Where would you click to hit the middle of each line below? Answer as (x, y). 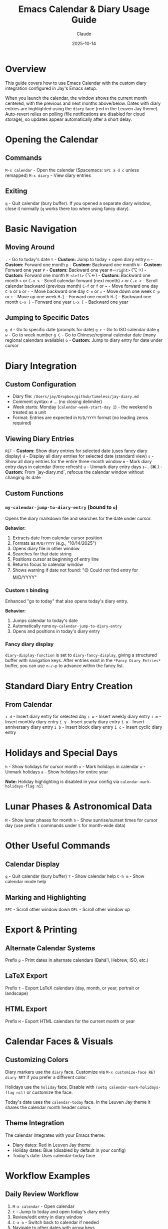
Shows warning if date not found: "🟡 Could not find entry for (75, 570)
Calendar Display (32, 864)
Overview (26, 69)
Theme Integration (35, 1123)
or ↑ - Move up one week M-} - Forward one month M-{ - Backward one (78, 296)
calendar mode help (26, 882)
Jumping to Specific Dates (47, 318)
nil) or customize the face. (44, 1092)
